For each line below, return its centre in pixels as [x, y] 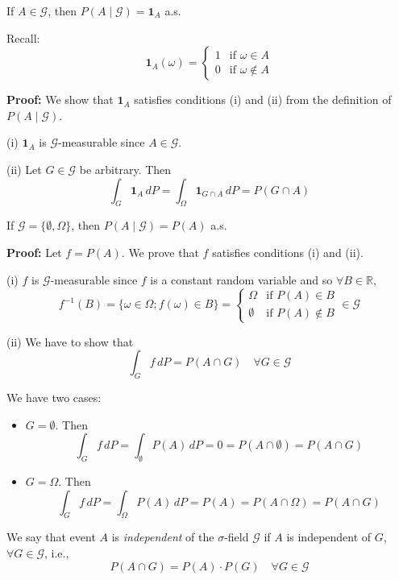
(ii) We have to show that [70, 341]
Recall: [23, 37]
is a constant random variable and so [241, 279]
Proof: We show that [60, 99]
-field [237, 537]
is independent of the [163, 537]
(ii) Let [24, 169]
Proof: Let [34, 252]
